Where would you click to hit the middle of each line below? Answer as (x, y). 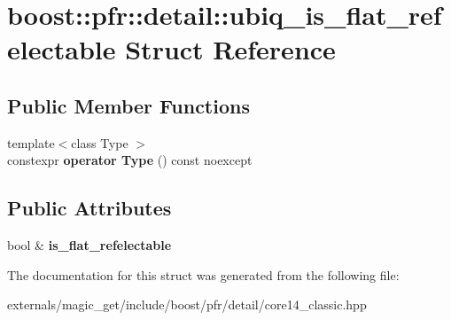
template (31, 142)
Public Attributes (89, 208)
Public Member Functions (128, 105)
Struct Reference (230, 49)
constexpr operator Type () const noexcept (130, 160)
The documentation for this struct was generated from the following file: (203, 274)
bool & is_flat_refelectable (89, 245)
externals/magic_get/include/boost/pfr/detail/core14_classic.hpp (187, 304)
